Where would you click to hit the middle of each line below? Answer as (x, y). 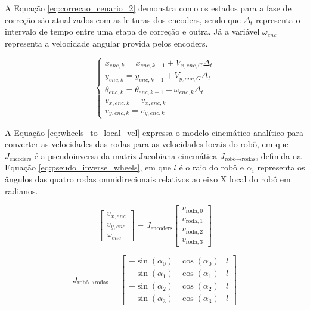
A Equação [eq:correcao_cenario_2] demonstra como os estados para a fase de (148, 8)
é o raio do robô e (211, 167)
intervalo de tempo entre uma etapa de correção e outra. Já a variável (132, 31)
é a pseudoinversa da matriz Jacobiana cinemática (126, 155)
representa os (281, 167)
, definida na (279, 155)
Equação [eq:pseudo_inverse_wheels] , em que (88, 167)
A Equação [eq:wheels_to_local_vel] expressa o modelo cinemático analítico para (154, 132)
